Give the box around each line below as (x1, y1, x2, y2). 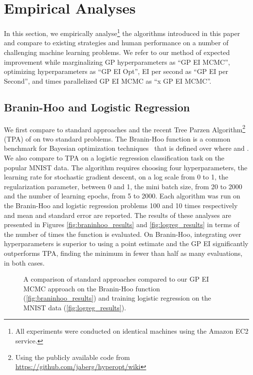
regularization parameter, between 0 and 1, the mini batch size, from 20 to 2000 (4, 181, 242, 191)
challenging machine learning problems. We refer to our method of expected (4, 47, 230, 57)
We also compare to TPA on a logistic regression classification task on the (4, 152, 225, 162)
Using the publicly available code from (15, 352, 130, 362)
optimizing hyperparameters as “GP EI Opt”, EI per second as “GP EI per (4, 66, 228, 76)
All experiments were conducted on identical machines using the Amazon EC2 (15, 326, 249, 336)
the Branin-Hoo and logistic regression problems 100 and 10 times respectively (4, 200, 238, 210)
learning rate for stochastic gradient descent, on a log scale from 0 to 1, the (4, 172, 228, 182)
